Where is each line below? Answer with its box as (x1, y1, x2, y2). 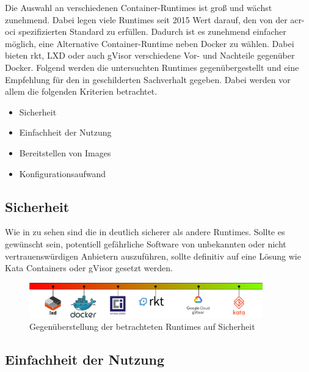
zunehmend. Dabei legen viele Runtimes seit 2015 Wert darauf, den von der (5, 13, 288, 26)
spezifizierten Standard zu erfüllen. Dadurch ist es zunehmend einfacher (18, 25, 286, 38)
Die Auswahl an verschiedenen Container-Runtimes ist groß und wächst (5, 1, 272, 13)
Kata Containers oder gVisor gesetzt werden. (5, 261, 173, 274)
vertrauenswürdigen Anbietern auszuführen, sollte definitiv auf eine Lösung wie (5, 249, 301, 262)
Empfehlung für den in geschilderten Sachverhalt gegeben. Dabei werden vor (5, 73, 291, 86)
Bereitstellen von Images (19, 146, 111, 159)
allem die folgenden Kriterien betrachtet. (5, 85, 158, 98)
